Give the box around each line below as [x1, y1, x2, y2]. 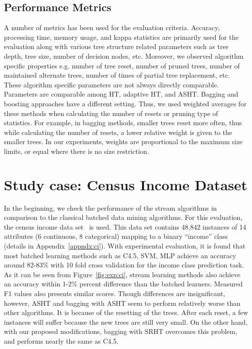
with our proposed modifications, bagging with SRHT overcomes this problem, [4, 326, 237, 336]
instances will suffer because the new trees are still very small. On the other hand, [4, 316, 248, 327]
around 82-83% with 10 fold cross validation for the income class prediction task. [4, 260, 244, 270]
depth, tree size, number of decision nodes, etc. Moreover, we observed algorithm [4, 50, 244, 61]
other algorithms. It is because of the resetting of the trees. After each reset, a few [4, 307, 248, 317]
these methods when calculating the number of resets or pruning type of [4, 108, 218, 118]
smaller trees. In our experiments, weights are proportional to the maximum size [4, 136, 243, 147]
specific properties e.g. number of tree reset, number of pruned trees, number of [4, 60, 240, 70]
